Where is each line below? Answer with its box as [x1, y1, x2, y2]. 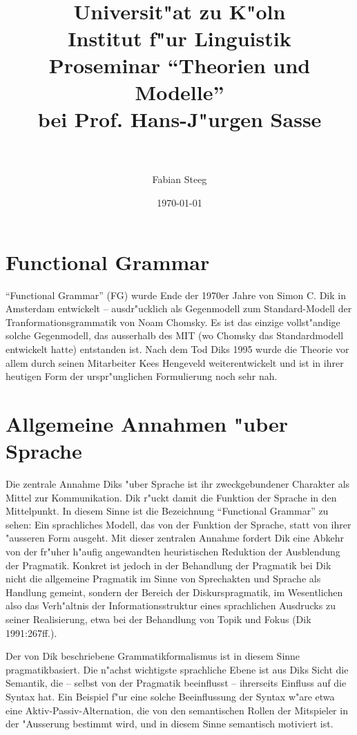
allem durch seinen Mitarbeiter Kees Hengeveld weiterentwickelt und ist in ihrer [6, 355, 344, 370]
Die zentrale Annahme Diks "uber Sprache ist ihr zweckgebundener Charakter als [6, 477, 350, 491]
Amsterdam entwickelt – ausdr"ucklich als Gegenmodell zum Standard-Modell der [6, 301, 352, 316]
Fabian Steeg [152, 172, 207, 187]
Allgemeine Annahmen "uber [6, 409, 288, 437]
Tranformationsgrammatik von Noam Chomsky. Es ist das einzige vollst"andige [6, 314, 340, 329]
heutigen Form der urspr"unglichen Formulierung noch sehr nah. [6, 369, 278, 383]
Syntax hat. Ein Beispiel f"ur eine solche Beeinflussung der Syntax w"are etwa [6, 689, 335, 703]
